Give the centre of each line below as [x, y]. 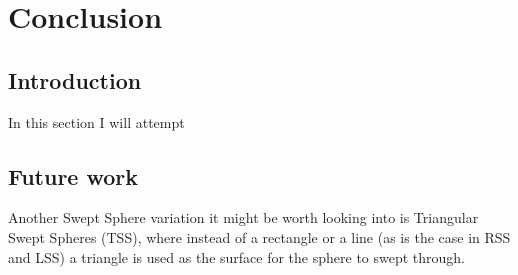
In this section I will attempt [96, 121]
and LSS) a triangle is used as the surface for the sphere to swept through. [237, 256]
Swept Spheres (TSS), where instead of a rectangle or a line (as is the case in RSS [259, 236]
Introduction [75, 79]
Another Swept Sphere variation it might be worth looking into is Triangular [243, 217]
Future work [73, 175]
